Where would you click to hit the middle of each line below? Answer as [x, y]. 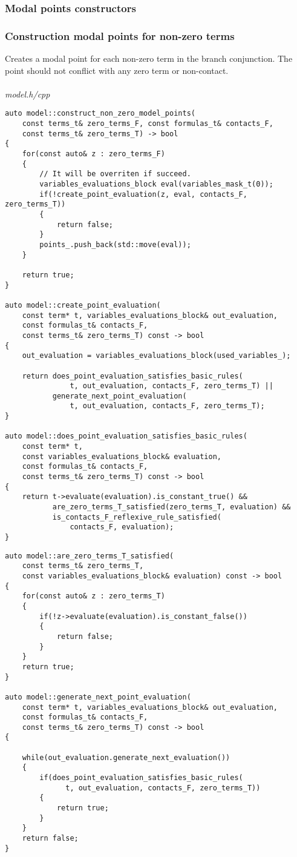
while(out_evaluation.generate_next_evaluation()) [126, 757]
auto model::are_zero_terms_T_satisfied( [90, 556]
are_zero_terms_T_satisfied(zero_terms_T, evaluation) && [171, 507]
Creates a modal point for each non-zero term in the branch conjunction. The [149, 58]
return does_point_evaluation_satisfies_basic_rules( [132, 376]
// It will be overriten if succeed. [115, 174]
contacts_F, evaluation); [122, 527]
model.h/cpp [28, 94]
